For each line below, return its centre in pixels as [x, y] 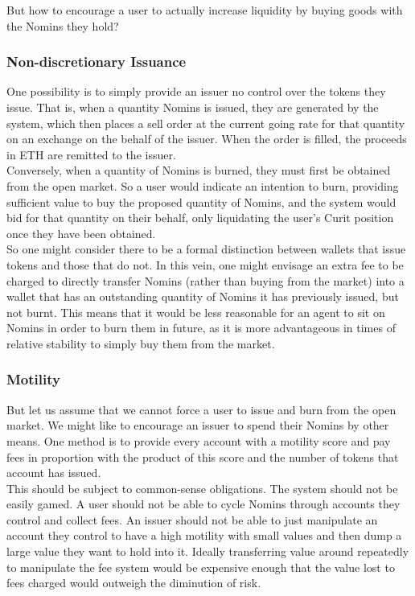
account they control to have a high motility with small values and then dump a [204, 535]
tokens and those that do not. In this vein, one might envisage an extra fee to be [205, 264]
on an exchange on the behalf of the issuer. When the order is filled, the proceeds [207, 139]
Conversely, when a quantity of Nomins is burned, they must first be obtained [199, 170]
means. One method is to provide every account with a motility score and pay [199, 440]
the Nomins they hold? [63, 25]
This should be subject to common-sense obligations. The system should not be [202, 488]
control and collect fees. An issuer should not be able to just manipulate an [192, 519]
